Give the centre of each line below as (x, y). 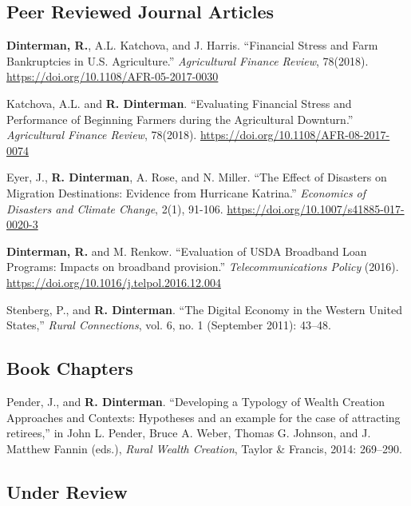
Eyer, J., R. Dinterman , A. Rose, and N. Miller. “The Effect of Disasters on (197, 177)
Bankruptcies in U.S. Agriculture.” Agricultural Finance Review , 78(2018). (188, 60)
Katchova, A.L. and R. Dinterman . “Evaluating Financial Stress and (179, 103)
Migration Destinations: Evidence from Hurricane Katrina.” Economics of (186, 192)
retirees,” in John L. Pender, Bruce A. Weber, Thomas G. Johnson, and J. (189, 433)
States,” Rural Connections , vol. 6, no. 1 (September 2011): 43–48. (169, 325)
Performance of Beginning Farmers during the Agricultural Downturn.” (180, 119)
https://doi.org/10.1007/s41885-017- (316, 208)
